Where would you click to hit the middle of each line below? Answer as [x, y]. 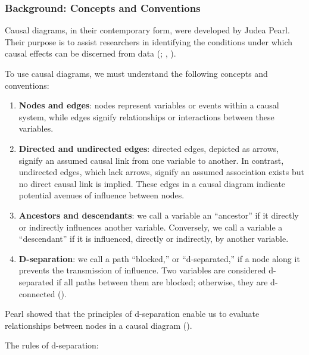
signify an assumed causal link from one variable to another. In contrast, [151, 160]
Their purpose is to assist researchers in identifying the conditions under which [149, 41]
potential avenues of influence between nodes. [102, 195]
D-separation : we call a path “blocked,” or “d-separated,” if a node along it [159, 258]
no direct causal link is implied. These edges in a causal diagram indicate [152, 183]
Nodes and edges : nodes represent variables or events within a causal [149, 105]
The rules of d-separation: [52, 345]
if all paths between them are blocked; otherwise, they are [162, 281]
